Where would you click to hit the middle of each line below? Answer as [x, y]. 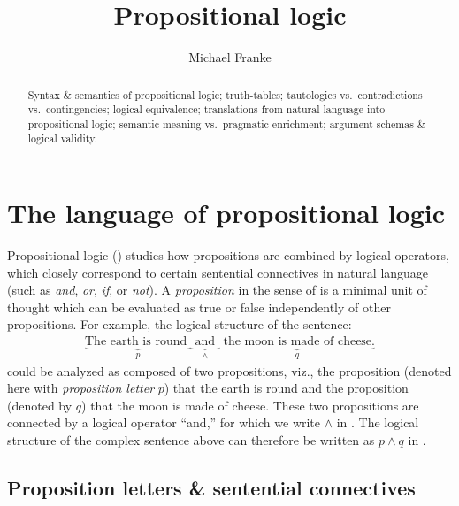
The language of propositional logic [226, 213]
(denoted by [40, 405]
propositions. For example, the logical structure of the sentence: [180, 324]
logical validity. [62, 138]
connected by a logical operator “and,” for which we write [164, 422]
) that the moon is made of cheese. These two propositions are [250, 405]
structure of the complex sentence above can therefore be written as [191, 439]
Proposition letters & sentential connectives [211, 487]
